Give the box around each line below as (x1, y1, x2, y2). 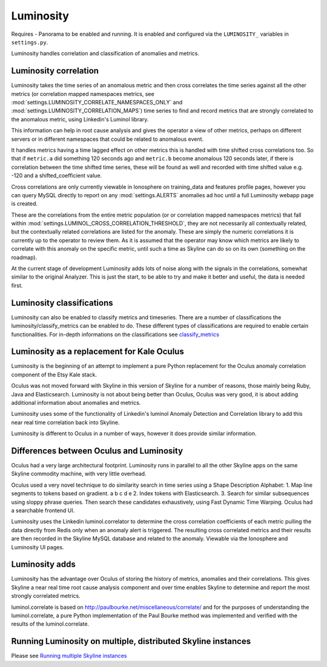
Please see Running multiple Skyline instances (11, 652, 127, 660)
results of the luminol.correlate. (11, 620, 90, 628)
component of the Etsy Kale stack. (11, 371, 97, 378)
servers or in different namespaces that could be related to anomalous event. (11, 135, 204, 143)
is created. (11, 200, 38, 208)
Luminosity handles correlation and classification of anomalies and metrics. (11, 50, 200, 57)
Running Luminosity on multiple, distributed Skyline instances (11, 636, 251, 646)
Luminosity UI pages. (11, 543, 64, 550)
